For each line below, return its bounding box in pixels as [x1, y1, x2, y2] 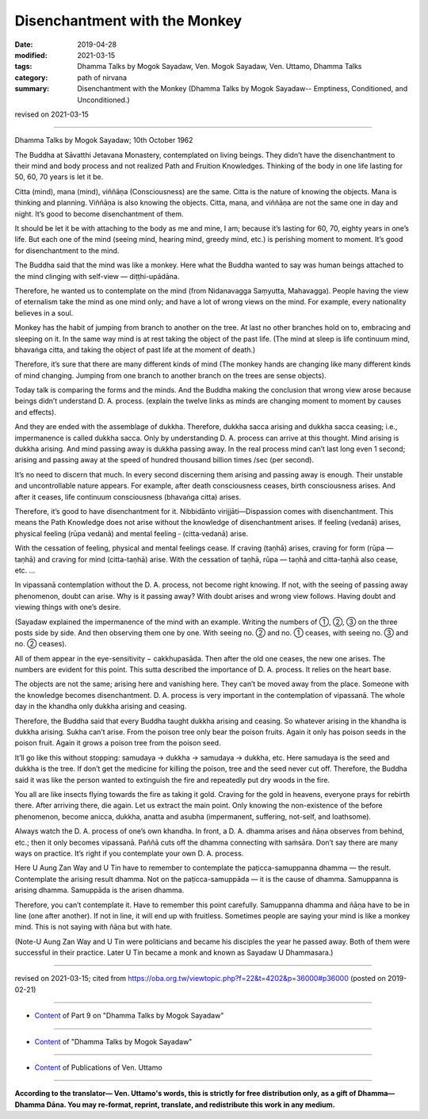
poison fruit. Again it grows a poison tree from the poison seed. [14, 738, 221, 748]
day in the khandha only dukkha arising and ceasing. [14, 702, 187, 711]
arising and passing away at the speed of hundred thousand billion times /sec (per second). [14, 455, 315, 465]
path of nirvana [77, 72, 127, 82]
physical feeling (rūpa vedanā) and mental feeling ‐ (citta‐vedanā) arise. [14, 528, 249, 538]
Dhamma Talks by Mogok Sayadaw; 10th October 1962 [14, 136, 193, 145]
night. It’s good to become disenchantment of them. [14, 209, 184, 218]
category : [14, 72, 48, 82]
